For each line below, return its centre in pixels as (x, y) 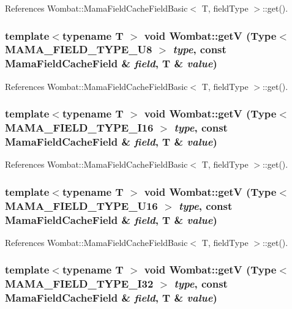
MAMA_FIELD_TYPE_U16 (81, 205)
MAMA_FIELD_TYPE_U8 (79, 49)
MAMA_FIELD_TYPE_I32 (79, 284)
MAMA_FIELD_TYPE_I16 (79, 128)
